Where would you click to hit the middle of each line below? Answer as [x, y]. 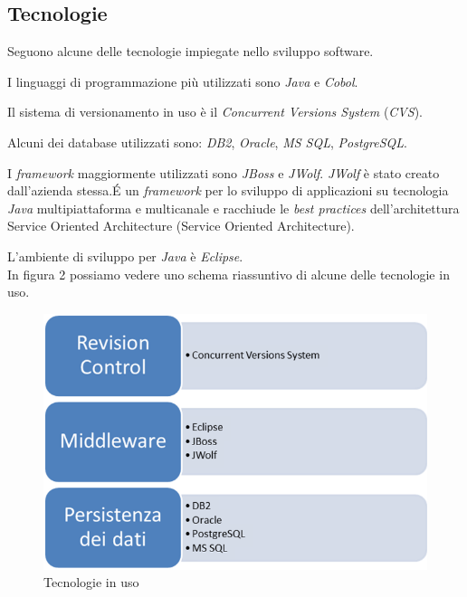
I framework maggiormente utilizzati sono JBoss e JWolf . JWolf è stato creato [224, 172]
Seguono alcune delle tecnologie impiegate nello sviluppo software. [191, 51]
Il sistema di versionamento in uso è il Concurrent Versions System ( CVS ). [215, 112]
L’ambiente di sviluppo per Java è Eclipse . [125, 256]
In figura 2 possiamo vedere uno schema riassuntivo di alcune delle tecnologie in [229, 274]
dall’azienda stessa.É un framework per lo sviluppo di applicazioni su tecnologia [228, 190]
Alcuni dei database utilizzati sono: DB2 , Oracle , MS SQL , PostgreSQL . [207, 142]
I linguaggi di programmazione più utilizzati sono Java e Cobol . [183, 81]
